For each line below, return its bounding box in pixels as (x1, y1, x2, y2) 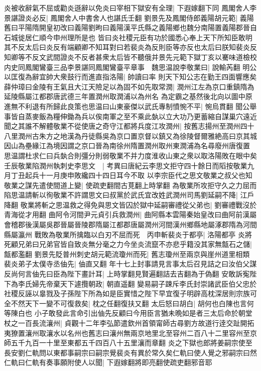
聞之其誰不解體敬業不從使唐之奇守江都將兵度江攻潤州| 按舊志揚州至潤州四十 (4, 121, 254, 131)
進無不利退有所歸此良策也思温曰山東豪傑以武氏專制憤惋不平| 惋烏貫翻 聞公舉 (4, 101, 257, 111)
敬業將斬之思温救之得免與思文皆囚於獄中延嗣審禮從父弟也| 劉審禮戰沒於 (20, 199, 257, 210)
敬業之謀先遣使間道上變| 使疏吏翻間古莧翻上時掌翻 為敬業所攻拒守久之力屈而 (4, 179, 257, 190)
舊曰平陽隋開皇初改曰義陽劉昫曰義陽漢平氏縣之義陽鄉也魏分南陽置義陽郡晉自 (4, 22, 257, 33)
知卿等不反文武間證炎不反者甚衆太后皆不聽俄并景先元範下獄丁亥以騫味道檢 (4, 51, 250, 62)
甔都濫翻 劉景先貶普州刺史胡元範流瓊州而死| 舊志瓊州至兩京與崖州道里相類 (4, 248, 250, 259)
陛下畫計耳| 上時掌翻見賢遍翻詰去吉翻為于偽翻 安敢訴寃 (67, 268, 250, 279)
